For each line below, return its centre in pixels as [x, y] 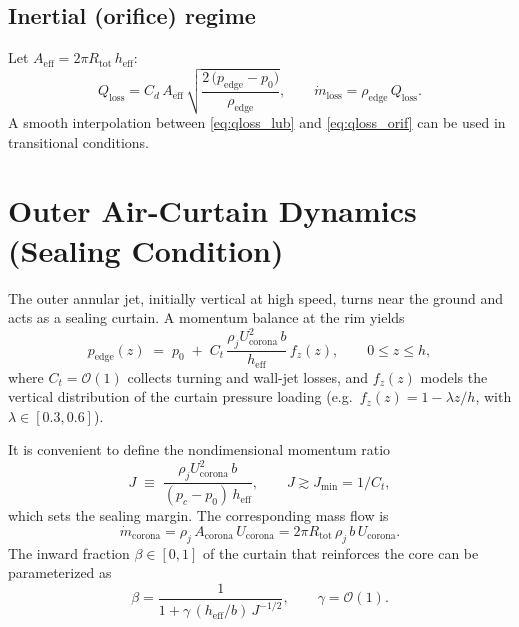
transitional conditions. [79, 141]
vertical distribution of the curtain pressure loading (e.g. [180, 396]
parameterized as [60, 572]
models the [454, 376]
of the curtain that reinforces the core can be [341, 552]
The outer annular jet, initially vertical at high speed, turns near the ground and [256, 297]
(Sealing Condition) [146, 249]
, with [493, 396]
